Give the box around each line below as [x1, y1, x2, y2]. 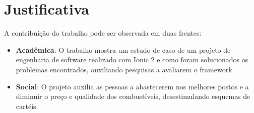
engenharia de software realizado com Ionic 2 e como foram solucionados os [16, 54, 248, 65]
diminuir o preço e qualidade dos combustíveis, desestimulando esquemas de [16, 91, 250, 101]
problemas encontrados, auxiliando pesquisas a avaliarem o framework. [16, 64, 234, 74]
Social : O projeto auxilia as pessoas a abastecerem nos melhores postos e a [16, 81, 249, 91]
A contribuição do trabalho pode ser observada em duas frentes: [4, 28, 202, 38]
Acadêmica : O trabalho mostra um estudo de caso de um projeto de [16, 44, 231, 55]
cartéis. [16, 100, 38, 111]
